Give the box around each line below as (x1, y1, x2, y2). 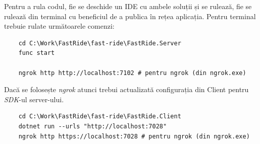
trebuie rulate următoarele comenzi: (4, 21, 115, 31)
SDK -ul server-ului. (4, 94, 64, 104)
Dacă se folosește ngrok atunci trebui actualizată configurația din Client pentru (4, 84, 249, 95)
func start (18, 49, 55, 57)
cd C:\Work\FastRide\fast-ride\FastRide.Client (18, 113, 181, 120)
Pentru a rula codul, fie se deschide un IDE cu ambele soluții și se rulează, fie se (4, 1, 252, 11)
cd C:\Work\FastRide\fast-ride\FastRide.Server (18, 39, 181, 47)
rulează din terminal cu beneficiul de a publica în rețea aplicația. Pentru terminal (4, 11, 256, 21)
